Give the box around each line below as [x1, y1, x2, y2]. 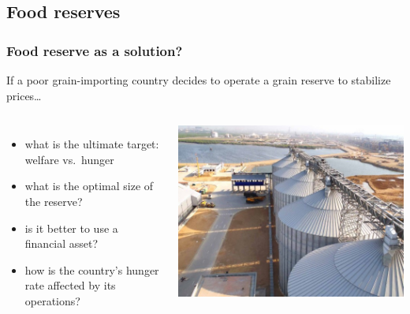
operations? [24, 292, 80, 308]
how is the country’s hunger [24, 261, 159, 278]
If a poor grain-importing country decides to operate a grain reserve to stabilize [6, 72, 391, 88]
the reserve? [24, 193, 83, 209]
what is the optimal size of [24, 178, 154, 194]
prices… [6, 87, 42, 103]
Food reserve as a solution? [6, 40, 183, 60]
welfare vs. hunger [24, 151, 114, 167]
